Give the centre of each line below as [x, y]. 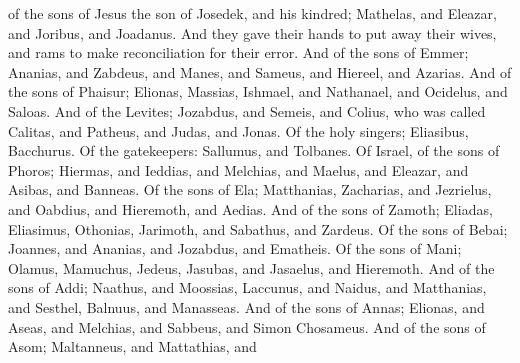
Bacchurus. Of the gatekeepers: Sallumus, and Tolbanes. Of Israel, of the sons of [254, 150]
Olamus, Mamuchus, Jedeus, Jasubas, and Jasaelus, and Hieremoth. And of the [251, 267]
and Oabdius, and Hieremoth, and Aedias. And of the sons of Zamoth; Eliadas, [250, 208]
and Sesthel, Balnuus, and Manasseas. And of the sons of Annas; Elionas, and [246, 306]
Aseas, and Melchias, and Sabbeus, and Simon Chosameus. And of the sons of [247, 326]
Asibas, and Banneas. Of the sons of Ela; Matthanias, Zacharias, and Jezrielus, [250, 189]
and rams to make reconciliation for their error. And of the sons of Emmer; [238, 52]
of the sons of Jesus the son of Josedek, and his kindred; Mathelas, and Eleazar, [252, 13]
